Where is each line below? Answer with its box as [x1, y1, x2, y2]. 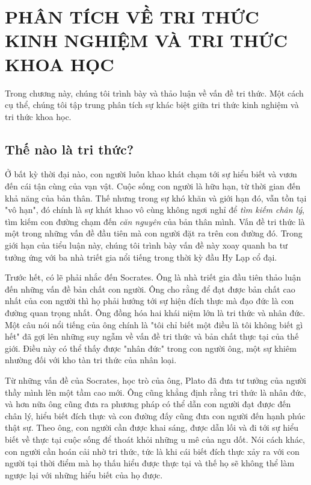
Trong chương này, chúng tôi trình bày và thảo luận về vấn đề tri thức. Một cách [5, 86, 304, 99]
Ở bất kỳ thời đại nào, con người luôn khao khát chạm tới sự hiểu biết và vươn [5, 168, 297, 180]
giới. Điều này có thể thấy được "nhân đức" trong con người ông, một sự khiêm [5, 341, 297, 354]
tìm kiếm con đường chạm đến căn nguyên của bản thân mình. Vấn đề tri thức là [5, 215, 305, 227]
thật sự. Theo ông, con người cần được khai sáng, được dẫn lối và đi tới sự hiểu [5, 421, 298, 434]
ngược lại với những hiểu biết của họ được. [5, 468, 163, 481]
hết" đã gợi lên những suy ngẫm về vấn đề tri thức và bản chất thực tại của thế [5, 330, 299, 343]
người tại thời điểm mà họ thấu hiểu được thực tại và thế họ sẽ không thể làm [5, 457, 295, 469]
